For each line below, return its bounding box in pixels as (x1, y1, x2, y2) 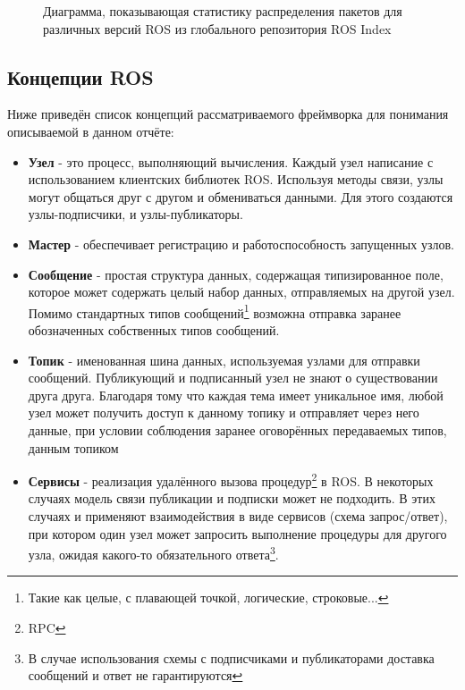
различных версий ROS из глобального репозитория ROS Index (43, 19, 392, 38)
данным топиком (28, 438, 119, 457)
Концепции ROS (7, 63, 154, 90)
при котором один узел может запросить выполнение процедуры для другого (28, 524, 447, 543)
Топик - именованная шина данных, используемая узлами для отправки (28, 350, 420, 369)
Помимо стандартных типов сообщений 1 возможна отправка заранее (28, 300, 402, 322)
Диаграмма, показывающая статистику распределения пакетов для (43, 2, 402, 20)
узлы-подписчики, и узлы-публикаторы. (28, 205, 243, 223)
